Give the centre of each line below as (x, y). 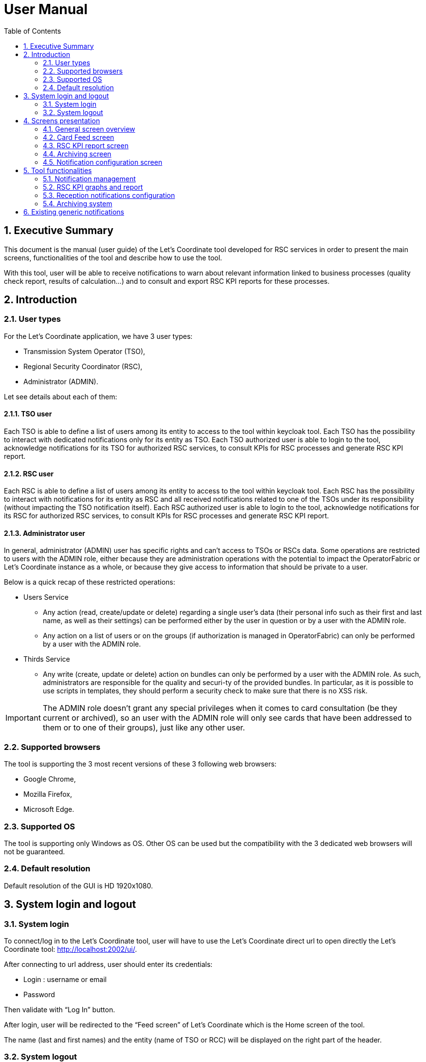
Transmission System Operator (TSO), (84, 351)
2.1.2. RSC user (29, 473)
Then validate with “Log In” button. (60, 1009)
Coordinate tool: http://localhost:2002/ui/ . (71, 949)
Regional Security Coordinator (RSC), (83, 366)
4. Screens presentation (62, 120)
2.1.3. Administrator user (45, 533)
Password (39, 994)
